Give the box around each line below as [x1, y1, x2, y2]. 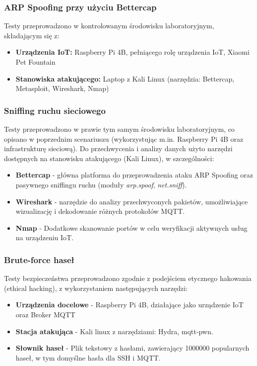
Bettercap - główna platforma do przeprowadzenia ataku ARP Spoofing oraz [15, 170, 254, 180]
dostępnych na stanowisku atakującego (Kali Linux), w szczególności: [4, 153, 214, 163]
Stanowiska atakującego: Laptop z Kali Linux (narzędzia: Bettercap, [15, 73, 235, 84]
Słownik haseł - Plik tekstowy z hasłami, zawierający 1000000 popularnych [15, 343, 250, 353]
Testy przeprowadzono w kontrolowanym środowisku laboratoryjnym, [4, 20, 214, 31]
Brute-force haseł [4, 253, 74, 266]
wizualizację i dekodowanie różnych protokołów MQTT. [15, 206, 185, 216]
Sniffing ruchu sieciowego [4, 104, 106, 116]
